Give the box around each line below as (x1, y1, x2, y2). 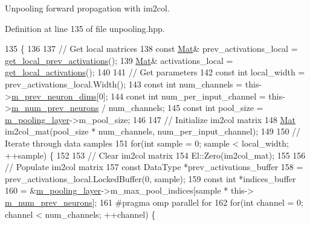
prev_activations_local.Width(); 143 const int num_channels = (5, 77, 243, 90)
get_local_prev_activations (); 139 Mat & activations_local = (5, 54, 233, 66)
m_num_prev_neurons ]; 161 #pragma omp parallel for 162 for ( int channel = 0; (5, 195, 303, 208)
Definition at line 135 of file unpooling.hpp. (5, 22, 165, 34)
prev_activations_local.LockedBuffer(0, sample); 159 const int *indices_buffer (5, 172, 296, 185)
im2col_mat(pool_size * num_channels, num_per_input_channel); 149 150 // (5, 125, 301, 138)
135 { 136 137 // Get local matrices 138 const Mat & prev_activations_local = (5, 42, 298, 55)
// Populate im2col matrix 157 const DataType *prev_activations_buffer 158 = (5, 160, 303, 173)
